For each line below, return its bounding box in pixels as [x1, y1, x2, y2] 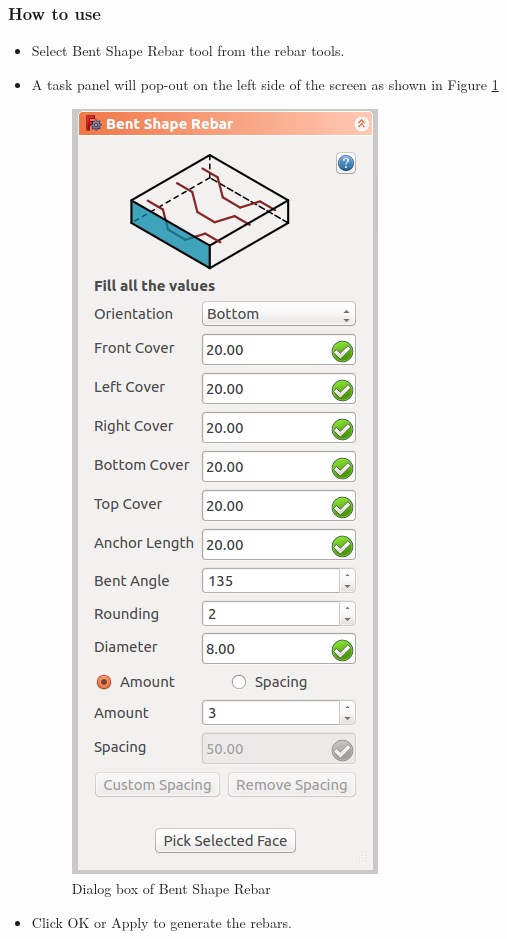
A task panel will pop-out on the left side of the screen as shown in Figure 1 [31, 73, 499, 94]
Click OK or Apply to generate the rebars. [31, 911, 292, 932]
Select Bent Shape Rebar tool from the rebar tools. [31, 40, 345, 61]
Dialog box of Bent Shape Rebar [71, 878, 271, 898]
